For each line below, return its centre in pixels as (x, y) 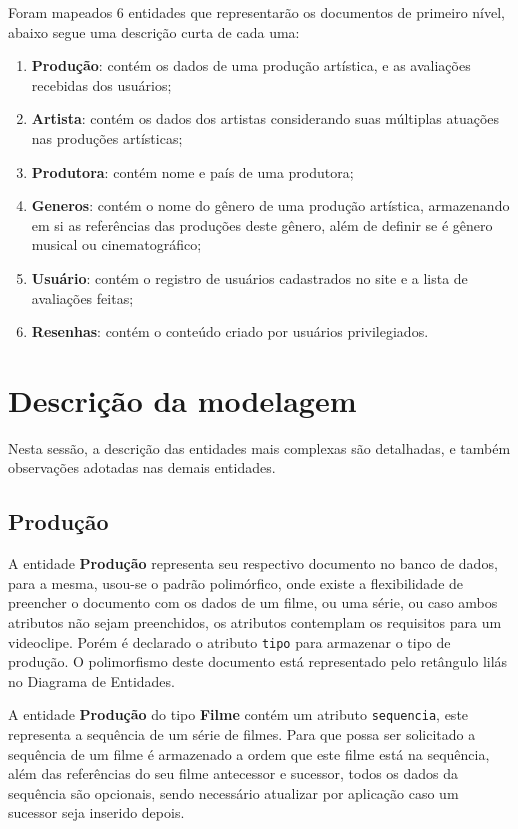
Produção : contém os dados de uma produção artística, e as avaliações (251, 65)
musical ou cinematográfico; (116, 244)
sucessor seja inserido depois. (96, 812)
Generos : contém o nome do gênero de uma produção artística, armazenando (270, 205)
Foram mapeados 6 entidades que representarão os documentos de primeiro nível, (257, 12)
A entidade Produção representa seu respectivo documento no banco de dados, (253, 563)
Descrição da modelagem (182, 399)
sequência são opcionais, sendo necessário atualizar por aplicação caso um (233, 792)
